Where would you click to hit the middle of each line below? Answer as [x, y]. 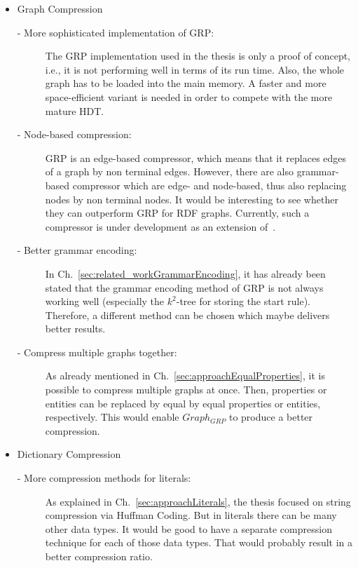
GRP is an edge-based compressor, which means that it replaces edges [196, 157]
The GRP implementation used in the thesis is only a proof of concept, [198, 56]
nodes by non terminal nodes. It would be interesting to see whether [192, 199]
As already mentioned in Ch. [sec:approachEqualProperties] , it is [185, 376]
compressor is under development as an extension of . [160, 226]
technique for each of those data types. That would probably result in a [199, 542]
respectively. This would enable [112, 417]
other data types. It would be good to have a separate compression [188, 528]
